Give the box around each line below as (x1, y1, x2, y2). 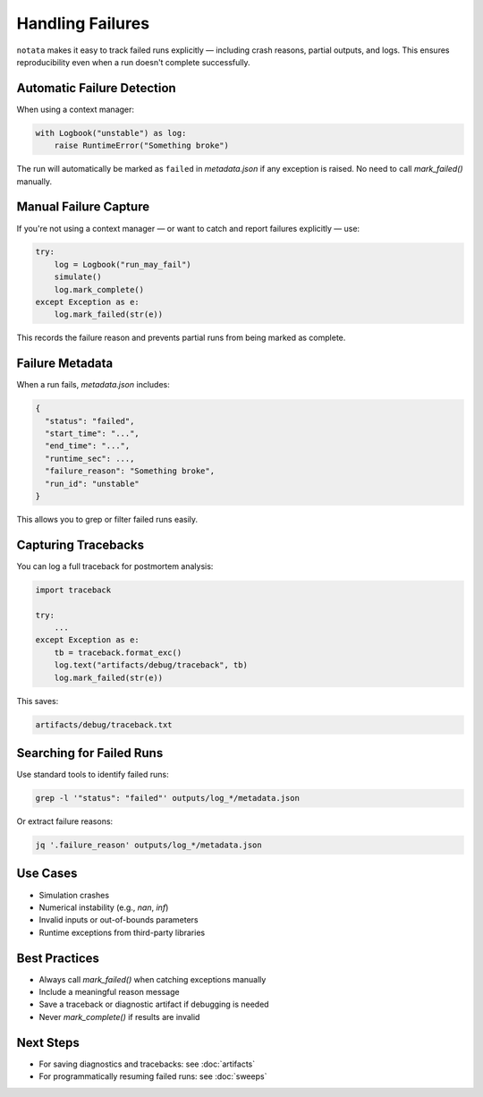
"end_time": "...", (45, 441, 131, 451)
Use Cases (16, 866, 78, 881)
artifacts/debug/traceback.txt (35, 719, 174, 729)
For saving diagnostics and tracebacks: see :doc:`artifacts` (38, 1059, 255, 1069)
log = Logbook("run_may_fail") (54, 259, 191, 269)
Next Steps (16, 1034, 80, 1050)
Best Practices (16, 950, 100, 965)
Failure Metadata (16, 356, 114, 371)
